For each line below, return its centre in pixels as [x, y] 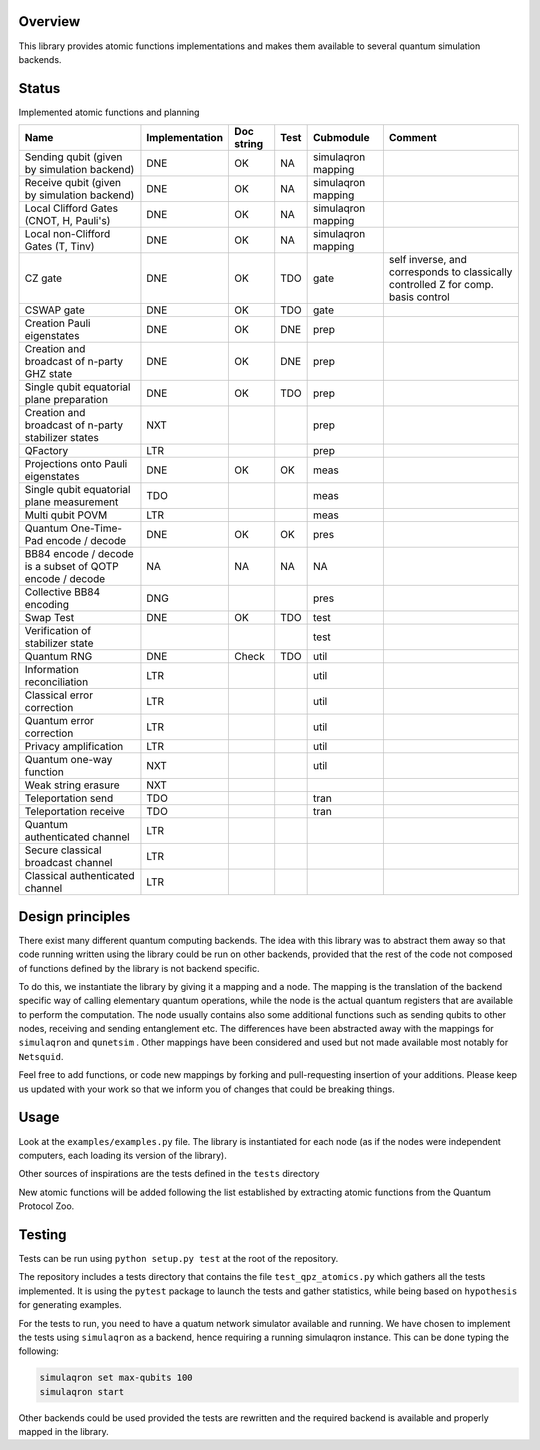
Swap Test [49, 618]
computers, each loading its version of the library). [122, 1155]
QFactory [46, 451]
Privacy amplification [74, 747]
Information [51, 670]
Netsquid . [41, 1056]
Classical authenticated [79, 876]
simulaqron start [82, 1391]
